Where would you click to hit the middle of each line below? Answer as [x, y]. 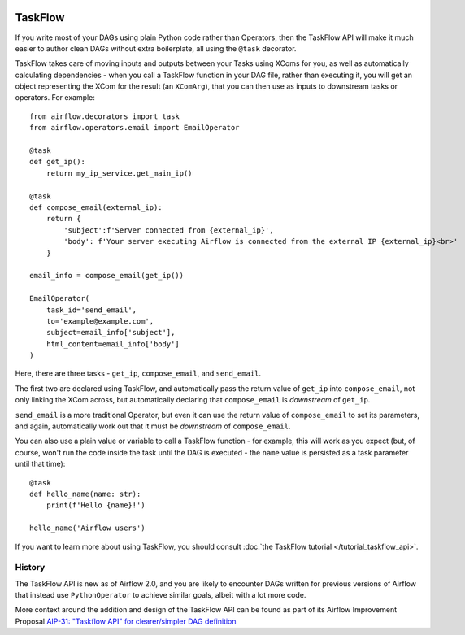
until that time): [40, 464]
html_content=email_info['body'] [113, 344]
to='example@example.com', [100, 321]
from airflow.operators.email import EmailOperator [135, 128]
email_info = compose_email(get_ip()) [107, 276]
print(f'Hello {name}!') [96, 505]
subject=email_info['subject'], [111, 333]
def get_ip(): [57, 162]
